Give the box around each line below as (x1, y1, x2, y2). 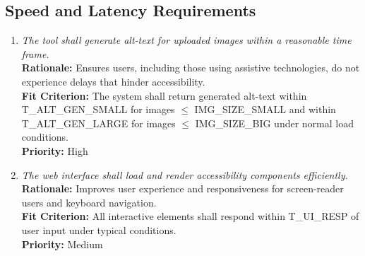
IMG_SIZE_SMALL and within (194, 102, 336, 117)
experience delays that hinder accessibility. (21, 74, 205, 88)
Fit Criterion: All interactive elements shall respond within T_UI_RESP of (21, 209, 359, 223)
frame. (21, 46, 49, 61)
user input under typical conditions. (21, 222, 176, 237)
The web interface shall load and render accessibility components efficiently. (21, 167, 348, 182)
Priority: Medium (21, 236, 103, 251)
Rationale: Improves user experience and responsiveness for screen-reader (21, 181, 344, 196)
